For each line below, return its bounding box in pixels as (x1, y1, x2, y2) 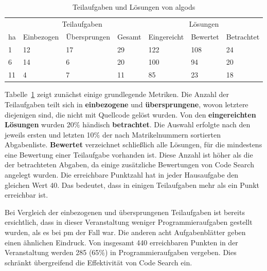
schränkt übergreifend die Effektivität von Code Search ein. (5, 257, 192, 267)
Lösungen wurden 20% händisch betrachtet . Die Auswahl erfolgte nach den (5, 119, 251, 130)
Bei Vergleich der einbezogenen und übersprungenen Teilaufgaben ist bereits (5, 206, 245, 217)
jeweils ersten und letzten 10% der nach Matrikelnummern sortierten (5, 129, 221, 140)
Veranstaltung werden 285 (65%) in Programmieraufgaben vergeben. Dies (5, 247, 237, 258)
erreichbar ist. (5, 189, 48, 200)
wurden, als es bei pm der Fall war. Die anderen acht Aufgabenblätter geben (5, 227, 246, 238)
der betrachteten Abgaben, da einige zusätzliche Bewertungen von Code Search (5, 159, 254, 170)
